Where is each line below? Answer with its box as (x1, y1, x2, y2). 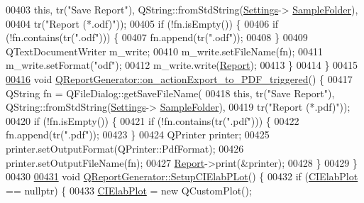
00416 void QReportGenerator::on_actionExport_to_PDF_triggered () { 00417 (6, 71, 353, 86)
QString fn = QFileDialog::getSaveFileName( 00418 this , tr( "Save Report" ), (6, 85, 335, 100)
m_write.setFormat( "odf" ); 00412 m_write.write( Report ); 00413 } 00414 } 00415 (6, 57, 358, 72)
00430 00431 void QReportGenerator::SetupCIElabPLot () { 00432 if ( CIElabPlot (6, 169, 358, 184)
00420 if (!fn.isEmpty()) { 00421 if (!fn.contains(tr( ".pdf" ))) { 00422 (6, 113, 299, 128)
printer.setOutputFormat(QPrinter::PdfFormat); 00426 (6, 141, 244, 155)
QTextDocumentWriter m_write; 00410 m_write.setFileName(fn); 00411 (6, 43, 324, 58)
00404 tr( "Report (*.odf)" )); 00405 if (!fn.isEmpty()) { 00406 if (6, 16, 279, 31)
